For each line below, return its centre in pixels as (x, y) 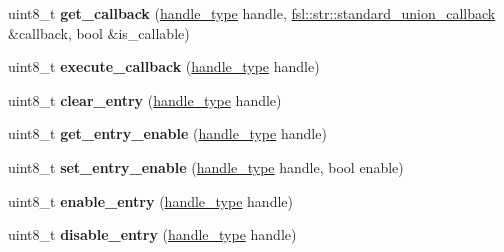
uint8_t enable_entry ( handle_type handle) (150, 200)
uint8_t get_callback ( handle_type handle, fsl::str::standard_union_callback (252, 13)
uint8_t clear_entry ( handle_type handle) (145, 99)
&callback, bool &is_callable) (99, 32)
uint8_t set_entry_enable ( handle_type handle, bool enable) (206, 166)
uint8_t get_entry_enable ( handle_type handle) (167, 133)
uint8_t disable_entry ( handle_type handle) (152, 234)
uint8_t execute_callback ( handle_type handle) (164, 66)
